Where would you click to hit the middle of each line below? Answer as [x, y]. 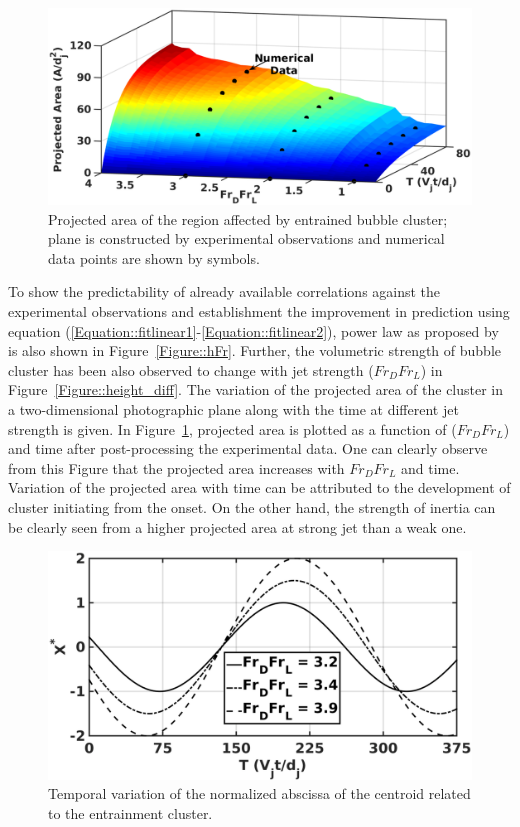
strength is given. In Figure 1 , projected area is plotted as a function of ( [232, 428]
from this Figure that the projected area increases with [176, 467]
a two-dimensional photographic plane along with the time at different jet [233, 409]
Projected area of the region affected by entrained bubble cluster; [248, 218]
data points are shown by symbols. [154, 257]
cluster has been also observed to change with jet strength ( [191, 369]
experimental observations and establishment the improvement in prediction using [259, 311]
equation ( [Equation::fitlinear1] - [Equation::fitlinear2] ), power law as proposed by [253, 330]
